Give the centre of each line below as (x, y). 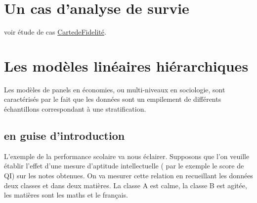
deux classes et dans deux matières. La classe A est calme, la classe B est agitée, (126, 185)
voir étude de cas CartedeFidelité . (55, 32)
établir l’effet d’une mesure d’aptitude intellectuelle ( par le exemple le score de (124, 166)
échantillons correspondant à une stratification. (75, 109)
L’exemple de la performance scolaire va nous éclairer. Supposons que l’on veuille (127, 156)
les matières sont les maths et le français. (66, 195)
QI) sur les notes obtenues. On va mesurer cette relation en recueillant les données (128, 176)
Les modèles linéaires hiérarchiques (126, 65)
